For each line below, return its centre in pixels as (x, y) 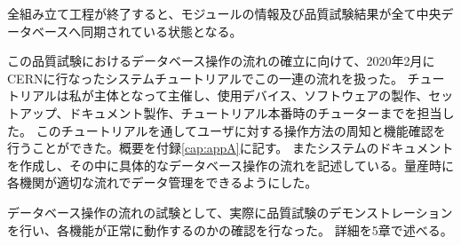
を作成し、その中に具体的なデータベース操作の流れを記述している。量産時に (230, 165)
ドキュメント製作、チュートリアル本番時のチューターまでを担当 (255, 112)
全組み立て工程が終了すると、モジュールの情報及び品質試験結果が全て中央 (224, 13)
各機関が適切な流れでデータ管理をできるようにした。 (163, 182)
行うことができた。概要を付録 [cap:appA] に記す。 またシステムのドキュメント (230, 148)
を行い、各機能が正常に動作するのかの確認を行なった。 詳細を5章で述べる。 (230, 229)
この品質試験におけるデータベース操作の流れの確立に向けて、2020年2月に (221, 61)
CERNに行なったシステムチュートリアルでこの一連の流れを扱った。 (205, 78)
